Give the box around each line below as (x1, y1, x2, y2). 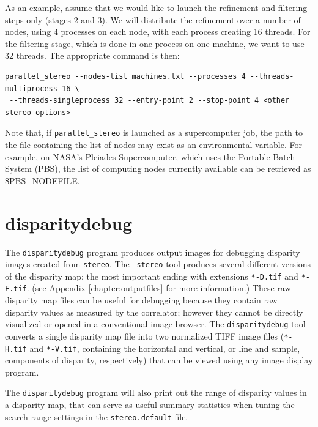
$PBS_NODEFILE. (5, 174, 80, 187)
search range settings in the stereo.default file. (5, 410, 188, 423)
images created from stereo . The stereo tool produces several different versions (5, 258, 311, 270)
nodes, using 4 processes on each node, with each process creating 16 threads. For (5, 25, 311, 38)
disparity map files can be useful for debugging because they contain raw (5, 294, 278, 306)
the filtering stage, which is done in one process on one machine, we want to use (5, 37, 305, 50)
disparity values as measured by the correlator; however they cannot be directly (5, 305, 303, 318)
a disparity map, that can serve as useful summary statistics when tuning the (5, 398, 295, 411)
